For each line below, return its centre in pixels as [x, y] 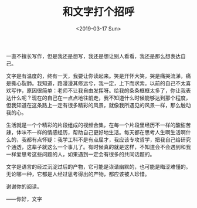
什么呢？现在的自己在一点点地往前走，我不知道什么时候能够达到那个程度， [101, 98]
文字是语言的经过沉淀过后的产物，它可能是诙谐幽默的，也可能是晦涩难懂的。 [98, 166]
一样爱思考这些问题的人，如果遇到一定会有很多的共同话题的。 [81, 154]
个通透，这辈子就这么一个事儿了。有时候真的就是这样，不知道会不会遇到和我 [98, 146]
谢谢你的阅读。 [24, 186]
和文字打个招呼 [98, 12]
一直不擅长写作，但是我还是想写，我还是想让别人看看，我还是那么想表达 [93, 56]
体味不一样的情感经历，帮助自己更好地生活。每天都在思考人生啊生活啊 [101, 132]
